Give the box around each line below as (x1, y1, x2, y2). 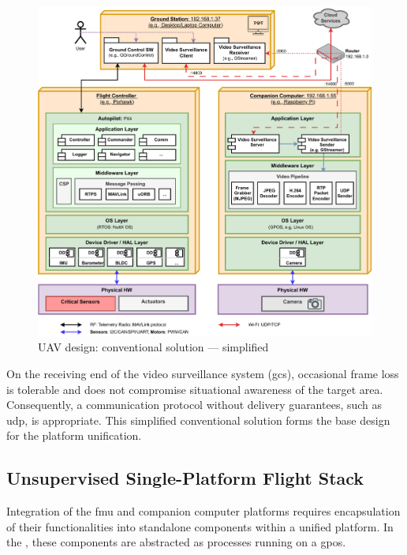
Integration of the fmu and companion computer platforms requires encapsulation (6, 503, 401, 519)
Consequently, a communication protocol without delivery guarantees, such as (6, 396, 383, 413)
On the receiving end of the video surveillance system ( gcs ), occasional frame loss (6, 365, 399, 381)
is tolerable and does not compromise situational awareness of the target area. (6, 381, 383, 397)
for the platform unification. (6, 427, 142, 444)
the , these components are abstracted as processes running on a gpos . (6, 534, 346, 550)
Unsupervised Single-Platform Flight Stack (6, 466, 364, 490)
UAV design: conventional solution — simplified (38, 339, 269, 355)
